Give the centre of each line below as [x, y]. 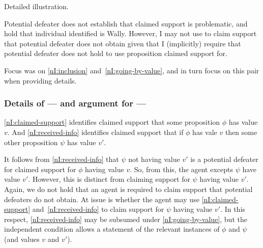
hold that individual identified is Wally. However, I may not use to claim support [130, 33]
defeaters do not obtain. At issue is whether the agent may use [102, 199]
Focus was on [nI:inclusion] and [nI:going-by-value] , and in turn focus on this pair [132, 70]
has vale [205, 132]
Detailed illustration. [36, 6]
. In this [233, 209]
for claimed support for [40, 169]
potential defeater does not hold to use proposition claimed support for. [116, 53]
